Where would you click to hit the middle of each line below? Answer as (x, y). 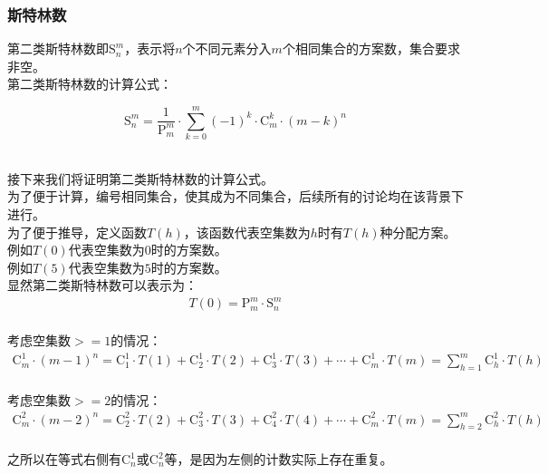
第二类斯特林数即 (58, 48)
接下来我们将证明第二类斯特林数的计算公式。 (140, 178)
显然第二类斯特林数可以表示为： (102, 285)
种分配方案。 (418, 232)
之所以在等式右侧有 (64, 459)
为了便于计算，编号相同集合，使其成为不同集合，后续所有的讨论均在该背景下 (236, 196)
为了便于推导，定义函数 (77, 232)
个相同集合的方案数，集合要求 (371, 48)
